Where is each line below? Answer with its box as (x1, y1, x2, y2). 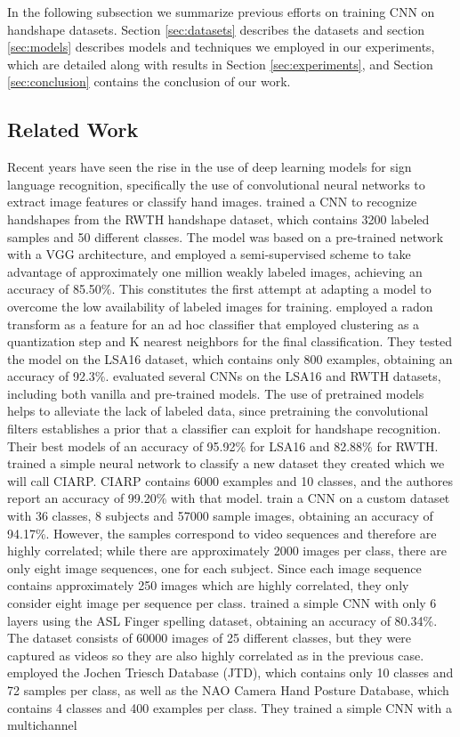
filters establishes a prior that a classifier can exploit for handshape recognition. (7, 419, 441, 438)
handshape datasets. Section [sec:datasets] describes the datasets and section (7, 20, 425, 38)
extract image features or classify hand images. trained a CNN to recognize (7, 192, 417, 211)
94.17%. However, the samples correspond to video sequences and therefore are (7, 523, 437, 542)
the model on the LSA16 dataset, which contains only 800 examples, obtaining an (7, 349, 453, 368)
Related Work (7, 116, 139, 143)
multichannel (7, 716, 77, 734)
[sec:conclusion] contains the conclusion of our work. (7, 72, 291, 91)
